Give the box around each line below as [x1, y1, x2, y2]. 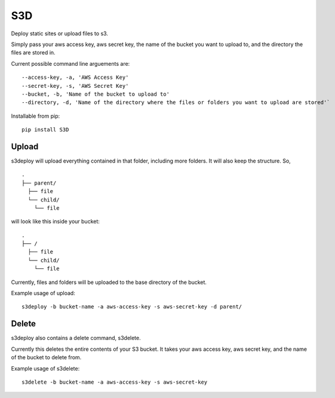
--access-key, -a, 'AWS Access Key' [21, 74, 129, 81]
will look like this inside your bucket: [11, 218, 100, 225]
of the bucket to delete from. [11, 354, 82, 361]
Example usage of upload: [11, 290, 76, 297]
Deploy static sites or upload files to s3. [11, 30, 109, 37]
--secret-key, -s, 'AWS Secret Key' [21, 82, 129, 89]
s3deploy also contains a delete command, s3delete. [11, 335, 141, 342]
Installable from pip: [11, 112, 60, 120]
